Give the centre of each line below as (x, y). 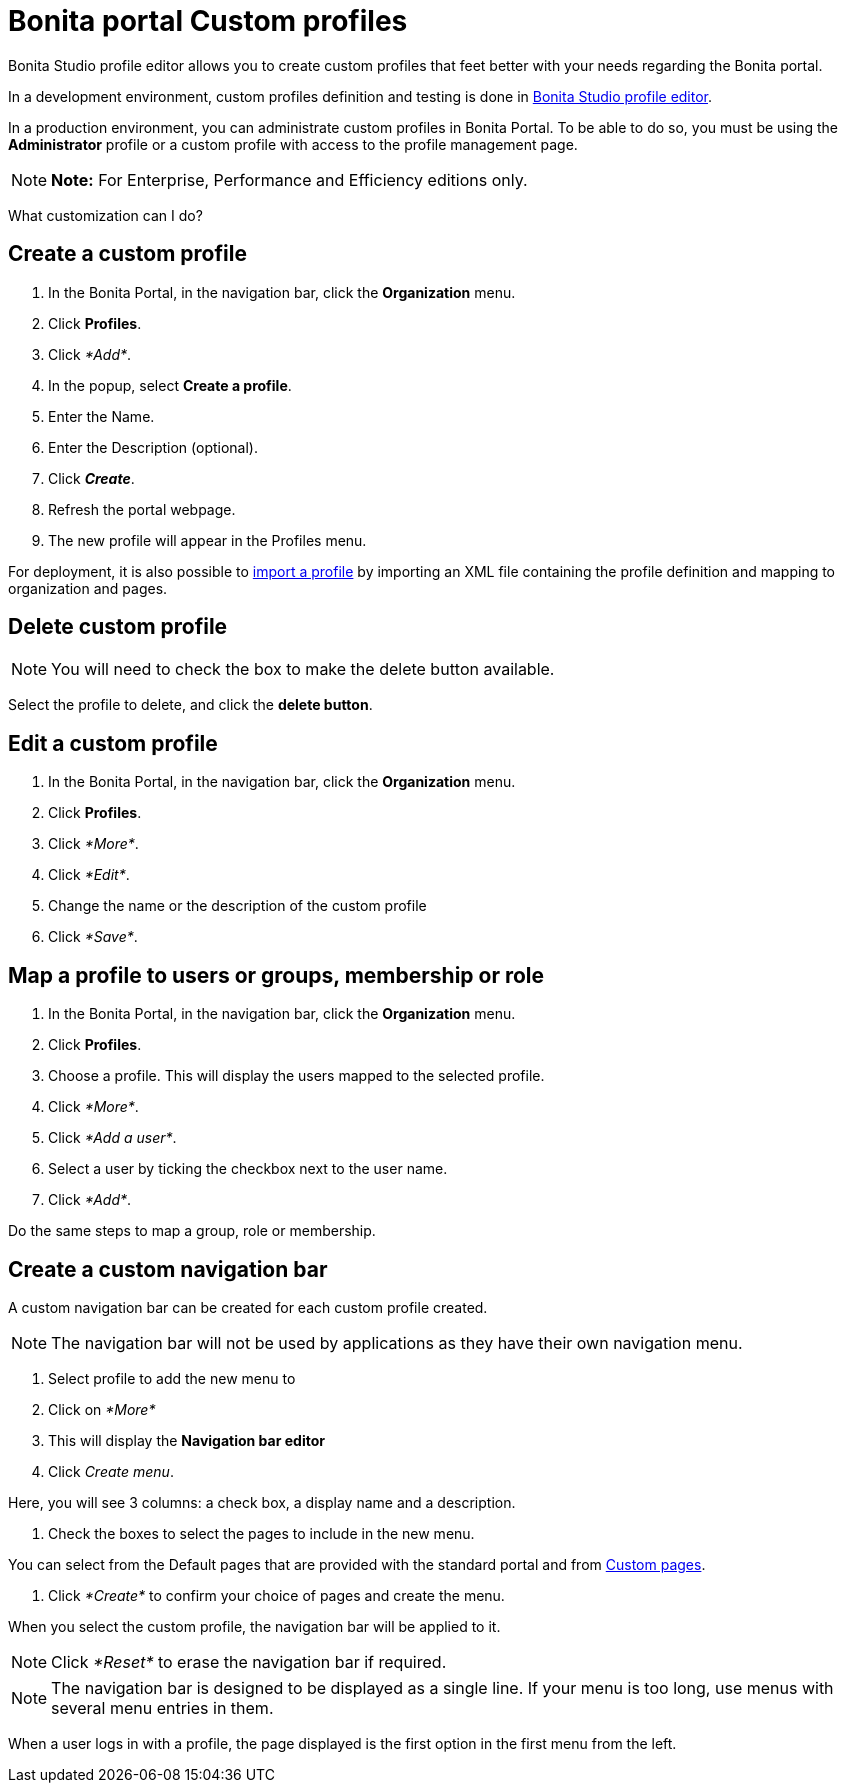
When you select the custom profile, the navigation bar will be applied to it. (254, 1626)
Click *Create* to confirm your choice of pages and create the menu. (276, 1595)
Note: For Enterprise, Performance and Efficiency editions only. (289, 179)
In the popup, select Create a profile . (170, 385)
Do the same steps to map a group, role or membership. (192, 1231)
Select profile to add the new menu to (172, 1378)
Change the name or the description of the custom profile (237, 906)
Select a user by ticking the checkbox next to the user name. (248, 1169)
